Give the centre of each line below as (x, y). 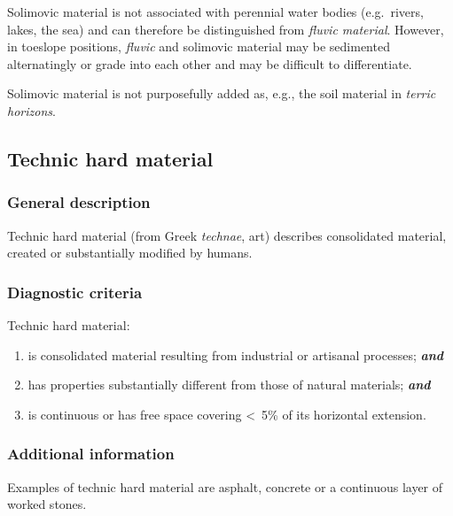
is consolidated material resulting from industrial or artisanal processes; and (236, 354)
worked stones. (47, 504)
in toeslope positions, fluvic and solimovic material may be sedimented (199, 46)
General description (79, 202)
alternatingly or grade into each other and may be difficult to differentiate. (210, 63)
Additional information (91, 454)
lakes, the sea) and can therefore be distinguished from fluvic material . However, (226, 29)
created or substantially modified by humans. (130, 253)
